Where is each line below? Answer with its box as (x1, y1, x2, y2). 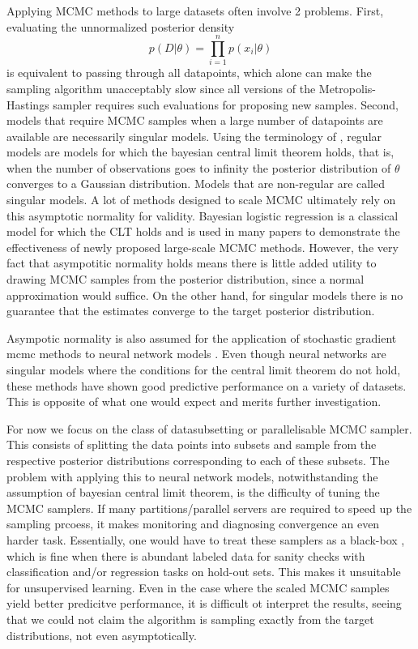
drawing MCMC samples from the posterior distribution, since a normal (6, 271, 365, 288)
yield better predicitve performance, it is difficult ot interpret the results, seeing (6, 595, 402, 612)
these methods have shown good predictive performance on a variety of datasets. (6, 377, 407, 394)
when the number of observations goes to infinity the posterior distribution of (6, 159, 391, 176)
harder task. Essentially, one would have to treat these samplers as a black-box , (6, 531, 405, 548)
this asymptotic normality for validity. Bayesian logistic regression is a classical (6, 207, 399, 224)
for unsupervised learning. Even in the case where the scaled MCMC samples (6, 579, 390, 596)
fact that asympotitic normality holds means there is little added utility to (6, 254, 377, 271)
